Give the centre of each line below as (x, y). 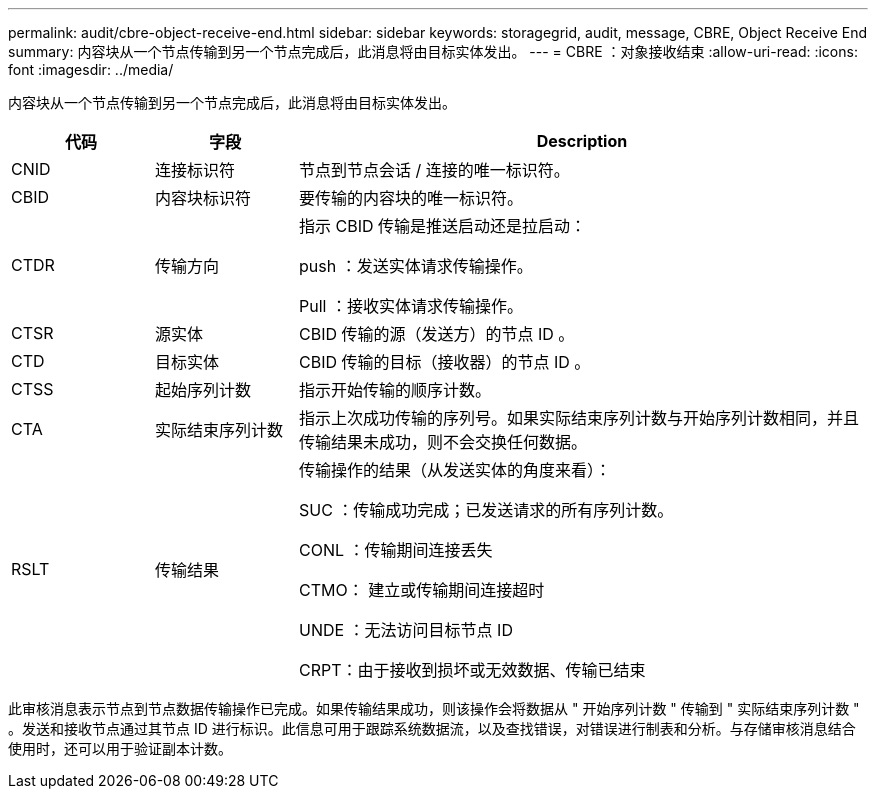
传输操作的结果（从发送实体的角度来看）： (454, 470)
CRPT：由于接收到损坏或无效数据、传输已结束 (472, 670)
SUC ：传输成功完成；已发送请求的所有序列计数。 (486, 510)
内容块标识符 (202, 198)
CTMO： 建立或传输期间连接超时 (421, 590)
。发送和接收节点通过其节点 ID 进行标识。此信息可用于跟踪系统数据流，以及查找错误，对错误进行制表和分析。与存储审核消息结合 (432, 728)
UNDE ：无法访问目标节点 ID (405, 630)
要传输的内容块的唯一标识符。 (410, 198)
